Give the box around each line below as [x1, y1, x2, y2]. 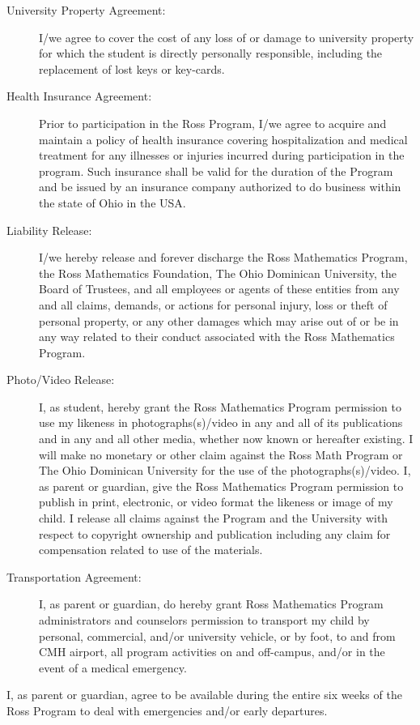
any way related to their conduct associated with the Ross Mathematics [39, 328, 395, 345]
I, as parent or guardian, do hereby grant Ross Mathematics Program [39, 595, 384, 612]
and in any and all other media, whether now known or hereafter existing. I [39, 430, 414, 447]
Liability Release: [6, 221, 92, 238]
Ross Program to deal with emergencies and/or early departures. [6, 702, 328, 719]
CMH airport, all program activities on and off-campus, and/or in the [39, 643, 385, 660]
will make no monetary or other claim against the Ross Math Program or [39, 446, 403, 463]
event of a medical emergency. [39, 659, 187, 676]
